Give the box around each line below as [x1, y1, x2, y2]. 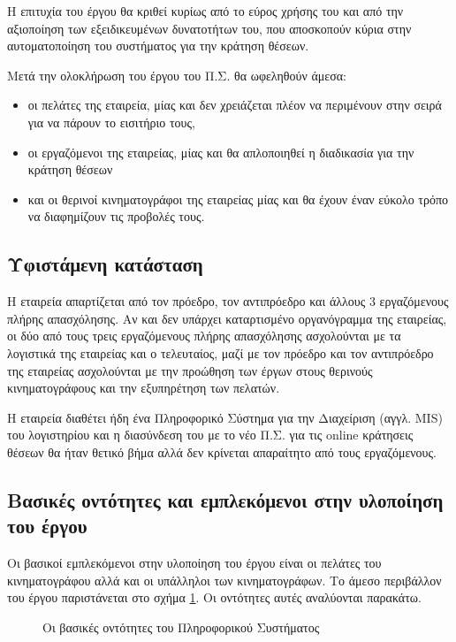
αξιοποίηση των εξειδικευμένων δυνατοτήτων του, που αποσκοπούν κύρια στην [7, 19, 412, 37]
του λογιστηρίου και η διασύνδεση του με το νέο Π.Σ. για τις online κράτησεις [7, 425, 414, 444]
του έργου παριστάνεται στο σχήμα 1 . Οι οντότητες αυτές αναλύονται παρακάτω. [7, 588, 422, 607]
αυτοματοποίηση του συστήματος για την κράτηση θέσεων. [7, 36, 309, 55]
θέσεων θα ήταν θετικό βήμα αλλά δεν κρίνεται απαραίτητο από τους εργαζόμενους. [7, 442, 437, 461]
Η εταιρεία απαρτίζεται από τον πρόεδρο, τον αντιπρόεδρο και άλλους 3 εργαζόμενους [7, 292, 449, 310]
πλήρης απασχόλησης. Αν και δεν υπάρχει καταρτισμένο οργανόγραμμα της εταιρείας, [7, 309, 447, 327]
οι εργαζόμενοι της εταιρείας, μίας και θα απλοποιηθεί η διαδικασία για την [27, 142, 414, 161]
